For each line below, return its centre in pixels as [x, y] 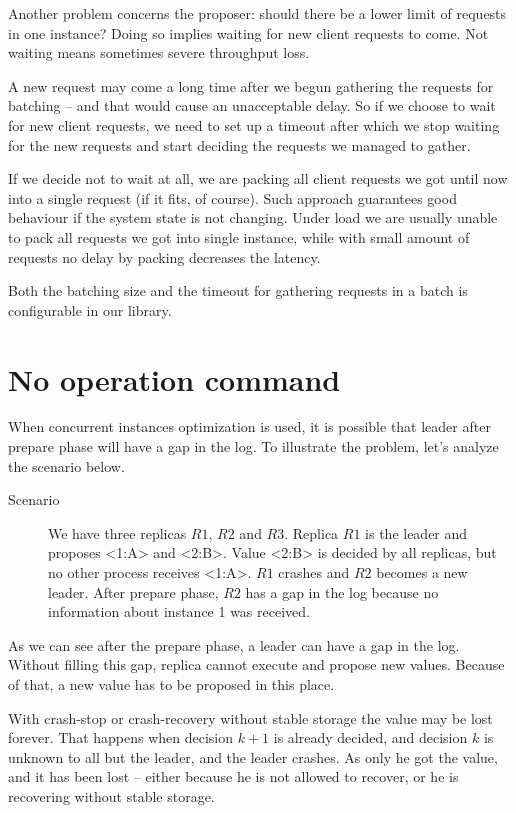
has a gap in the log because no [342, 591]
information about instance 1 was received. [179, 611]
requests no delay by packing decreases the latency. [164, 256]
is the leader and [416, 532]
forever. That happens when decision [121, 737]
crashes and [314, 572]
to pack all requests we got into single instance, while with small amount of [239, 236]
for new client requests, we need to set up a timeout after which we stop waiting [254, 124]
